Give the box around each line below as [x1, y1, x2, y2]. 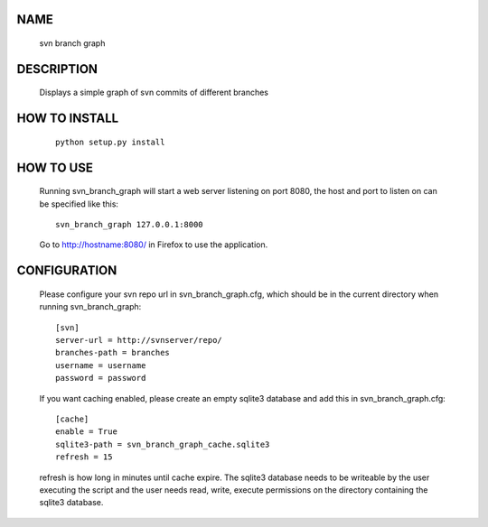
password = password [55, 373, 146, 384]
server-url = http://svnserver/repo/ [55, 335, 223, 345]
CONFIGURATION [16, 263, 117, 279]
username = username [55, 360, 146, 370]
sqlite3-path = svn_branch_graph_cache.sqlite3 [55, 439, 270, 449]
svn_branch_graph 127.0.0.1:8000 [55, 219, 203, 230]
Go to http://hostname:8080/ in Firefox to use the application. [39, 239, 268, 250]
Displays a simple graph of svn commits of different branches [39, 87, 269, 98]
